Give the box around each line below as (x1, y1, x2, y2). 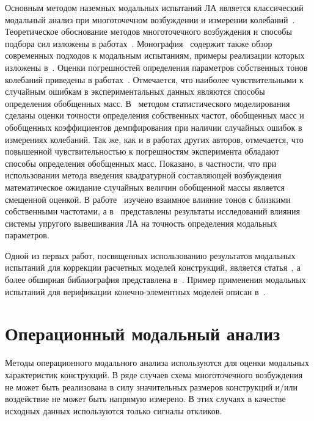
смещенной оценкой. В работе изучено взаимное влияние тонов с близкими (5, 192, 291, 205)
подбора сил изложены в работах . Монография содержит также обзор (5, 37, 272, 49)
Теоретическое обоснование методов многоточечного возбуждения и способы (5, 25, 292, 38)
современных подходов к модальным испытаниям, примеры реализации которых (5, 49, 305, 62)
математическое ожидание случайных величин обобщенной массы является (5, 180, 285, 193)
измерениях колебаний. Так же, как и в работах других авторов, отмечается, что (5, 133, 304, 145)
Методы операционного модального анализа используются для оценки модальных (5, 356, 309, 369)
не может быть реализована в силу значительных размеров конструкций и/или (5, 380, 298, 393)
